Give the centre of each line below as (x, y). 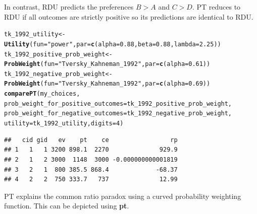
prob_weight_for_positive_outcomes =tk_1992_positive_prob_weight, (118, 103)
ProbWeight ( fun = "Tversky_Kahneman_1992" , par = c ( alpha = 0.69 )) (107, 84)
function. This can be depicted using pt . (67, 206)
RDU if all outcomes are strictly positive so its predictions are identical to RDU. (129, 16)
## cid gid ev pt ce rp (91, 140)
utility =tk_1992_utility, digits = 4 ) (64, 124)
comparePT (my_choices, (42, 94)
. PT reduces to (216, 7)
